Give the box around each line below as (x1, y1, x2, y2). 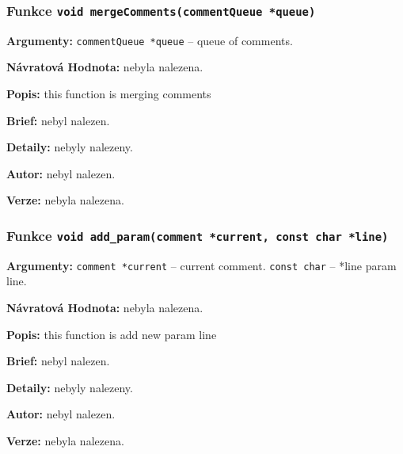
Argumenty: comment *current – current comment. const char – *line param (6, 257, 397, 273)
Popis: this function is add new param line (6, 326, 217, 342)
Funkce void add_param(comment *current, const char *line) (6, 225, 389, 245)
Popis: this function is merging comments (6, 86, 211, 102)
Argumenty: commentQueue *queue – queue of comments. (6, 32, 293, 48)
